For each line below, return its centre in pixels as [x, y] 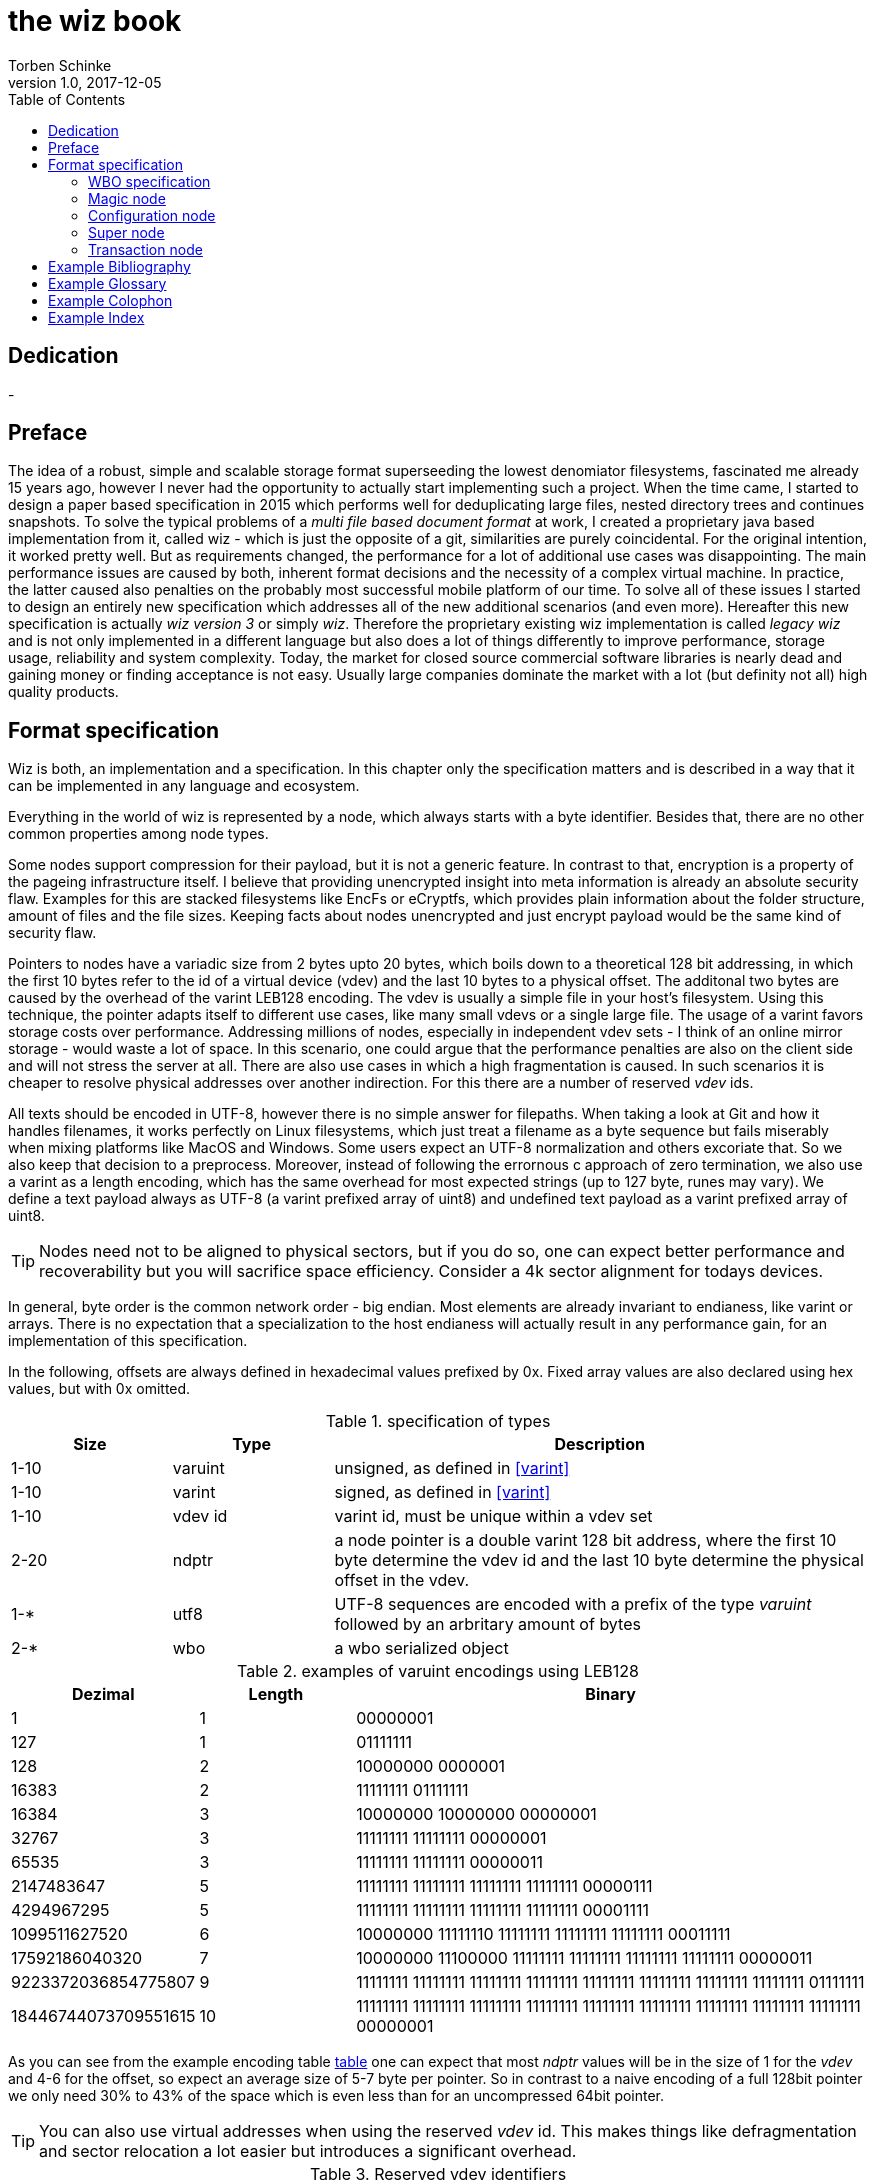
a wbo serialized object [421, 1648]
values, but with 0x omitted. [99, 1389]
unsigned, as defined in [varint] [452, 1468]
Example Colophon [110, 300]
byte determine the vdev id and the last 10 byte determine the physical [599, 1560]
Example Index [96, 317]
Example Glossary [107, 283]
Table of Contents [67, 99]
